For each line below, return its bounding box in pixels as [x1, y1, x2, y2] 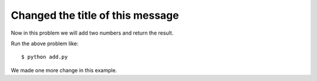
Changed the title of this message [11, 9, 179, 22]
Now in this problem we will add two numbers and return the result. [11, 29, 174, 36]
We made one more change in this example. [11, 66, 117, 73]
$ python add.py [21, 53, 68, 60]
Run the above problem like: [11, 40, 79, 47]
